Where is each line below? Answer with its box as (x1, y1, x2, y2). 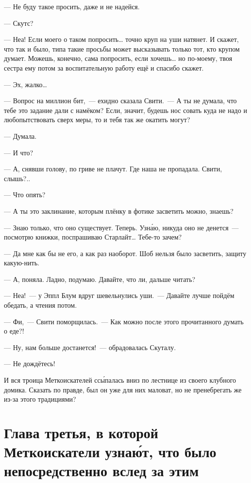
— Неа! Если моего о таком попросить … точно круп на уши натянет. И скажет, (4, 34, 239, 44)
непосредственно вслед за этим (4, 461, 199, 481)
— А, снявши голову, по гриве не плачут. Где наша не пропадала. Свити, (4, 164, 222, 174)
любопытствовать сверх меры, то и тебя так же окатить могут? (4, 114, 190, 125)
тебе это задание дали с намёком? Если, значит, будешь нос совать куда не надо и (4, 105, 247, 115)
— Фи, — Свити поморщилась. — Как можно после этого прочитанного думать (4, 316, 244, 326)
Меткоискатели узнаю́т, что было (4, 442, 217, 462)
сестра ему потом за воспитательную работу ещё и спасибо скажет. (4, 62, 204, 73)
